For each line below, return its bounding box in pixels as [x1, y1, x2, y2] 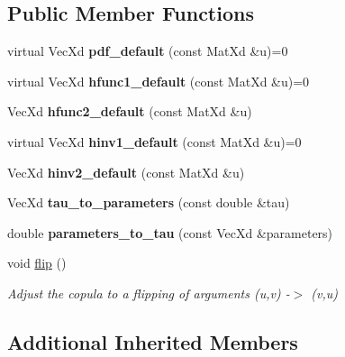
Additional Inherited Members [7, 327, 298, 355]
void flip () [7, 253, 67, 272]
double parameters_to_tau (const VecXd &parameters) [7, 223, 333, 242]
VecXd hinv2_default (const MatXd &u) [7, 162, 245, 181]
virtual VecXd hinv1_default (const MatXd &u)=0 [7, 132, 302, 151]
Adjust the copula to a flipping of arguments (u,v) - [7, 283, 290, 302]
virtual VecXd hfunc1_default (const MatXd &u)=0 [7, 71, 310, 90]
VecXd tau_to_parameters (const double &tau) [7, 193, 290, 212]
